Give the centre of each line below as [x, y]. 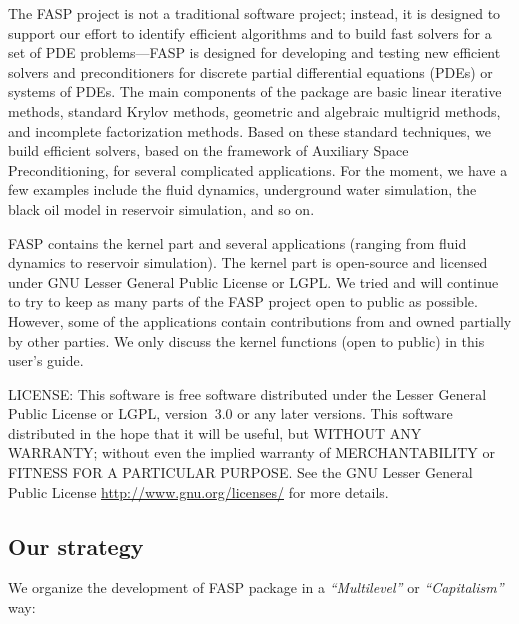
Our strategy [76, 545]
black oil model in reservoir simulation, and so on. [161, 208]
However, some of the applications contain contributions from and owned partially [260, 320]
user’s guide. [46, 360]
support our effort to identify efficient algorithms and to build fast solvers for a [250, 32]
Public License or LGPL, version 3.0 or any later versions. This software [230, 413]
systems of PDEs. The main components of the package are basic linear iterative [255, 91]
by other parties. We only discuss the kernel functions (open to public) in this [246, 340]
